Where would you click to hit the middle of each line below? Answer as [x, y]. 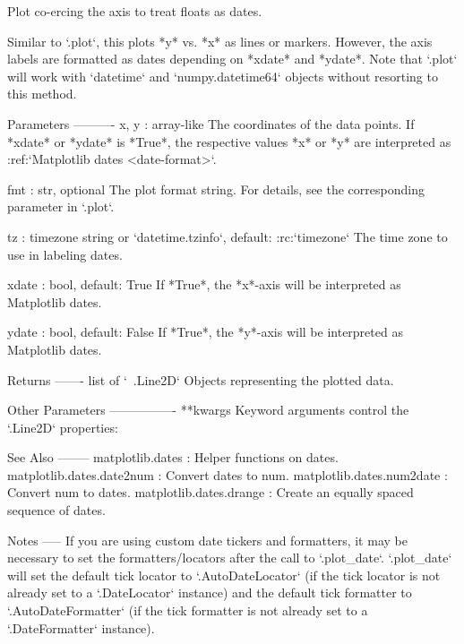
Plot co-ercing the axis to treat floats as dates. [135, 11]
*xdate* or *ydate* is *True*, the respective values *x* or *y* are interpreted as [229, 141]
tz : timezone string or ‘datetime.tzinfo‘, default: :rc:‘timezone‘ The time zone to [228, 236]
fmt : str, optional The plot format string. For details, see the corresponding [216, 189]
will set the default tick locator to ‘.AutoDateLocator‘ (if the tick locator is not [224, 575]
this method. [42, 94]
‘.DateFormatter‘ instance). [81, 627]
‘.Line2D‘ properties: [63, 427]
